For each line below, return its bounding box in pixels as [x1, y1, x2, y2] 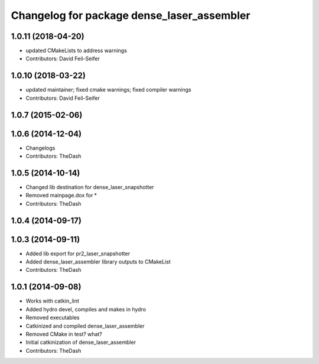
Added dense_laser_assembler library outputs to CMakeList [25, 258, 171, 265]
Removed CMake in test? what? [25, 330, 103, 337]
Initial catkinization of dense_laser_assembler [25, 339, 136, 346]
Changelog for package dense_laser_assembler [11, 9, 250, 22]
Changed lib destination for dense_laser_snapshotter [25, 183, 154, 190]
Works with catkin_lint [25, 297, 80, 304]
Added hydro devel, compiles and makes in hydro [25, 305, 147, 313]
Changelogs [25, 144, 56, 151]
